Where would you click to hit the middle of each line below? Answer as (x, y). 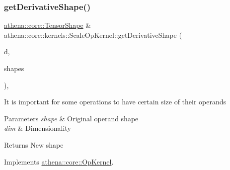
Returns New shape (34, 144)
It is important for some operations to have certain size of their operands (115, 102)
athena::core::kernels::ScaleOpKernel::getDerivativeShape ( (93, 35)
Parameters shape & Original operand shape (71, 118)
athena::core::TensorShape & (48, 25)
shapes (14, 68)
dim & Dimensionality (38, 128)
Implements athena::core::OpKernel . (59, 161)
